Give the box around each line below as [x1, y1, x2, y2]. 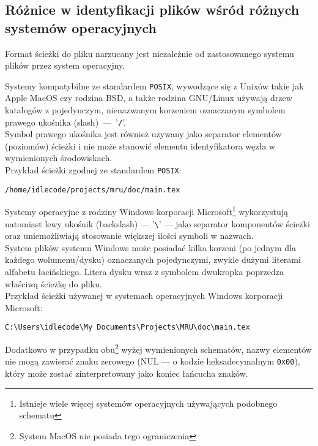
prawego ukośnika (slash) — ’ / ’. [5, 115, 127, 128]
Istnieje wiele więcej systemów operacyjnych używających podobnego [19, 396, 278, 409]
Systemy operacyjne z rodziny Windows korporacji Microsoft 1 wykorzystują [5, 203, 288, 218]
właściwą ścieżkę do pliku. [5, 277, 102, 290]
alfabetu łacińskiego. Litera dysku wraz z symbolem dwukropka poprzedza [5, 265, 284, 278]
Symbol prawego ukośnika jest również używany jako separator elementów [5, 127, 282, 140]
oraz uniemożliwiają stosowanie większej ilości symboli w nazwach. [5, 229, 254, 242]
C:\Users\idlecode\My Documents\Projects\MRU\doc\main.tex [5, 323, 250, 332]
